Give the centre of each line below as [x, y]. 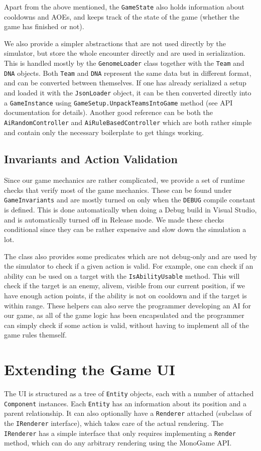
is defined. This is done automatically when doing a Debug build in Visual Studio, [130, 210]
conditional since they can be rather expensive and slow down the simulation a [125, 229]
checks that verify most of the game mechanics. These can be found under [118, 190]
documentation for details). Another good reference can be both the [108, 112]
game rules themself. [36, 335]
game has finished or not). [44, 26]
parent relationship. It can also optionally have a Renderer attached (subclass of [128, 413]
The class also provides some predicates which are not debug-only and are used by [130, 256]
